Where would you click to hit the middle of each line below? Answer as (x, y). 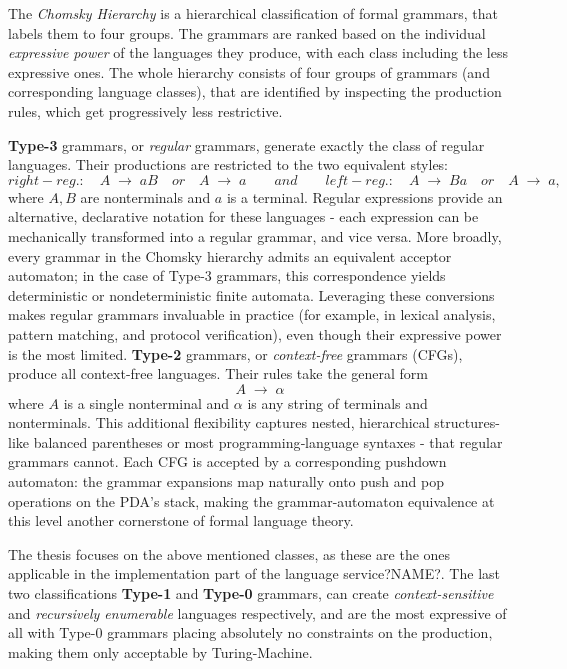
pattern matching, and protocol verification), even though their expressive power (255, 333)
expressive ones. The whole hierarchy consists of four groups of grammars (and (249, 71)
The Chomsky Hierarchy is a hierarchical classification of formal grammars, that (253, 13)
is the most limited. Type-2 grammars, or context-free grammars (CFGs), (235, 353)
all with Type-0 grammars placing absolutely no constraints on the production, (250, 632)
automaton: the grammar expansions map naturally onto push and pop (226, 481)
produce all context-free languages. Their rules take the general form (218, 373)
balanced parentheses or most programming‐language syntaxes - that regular (268, 441)
